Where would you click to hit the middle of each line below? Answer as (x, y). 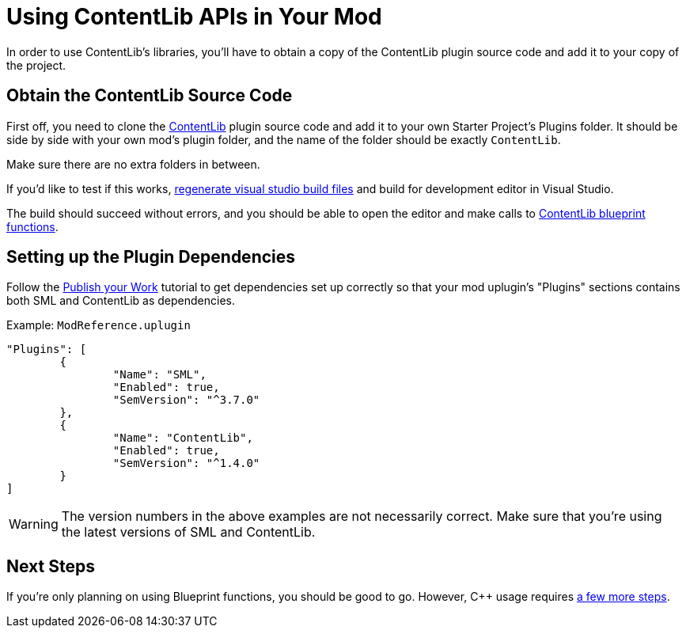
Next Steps (51, 566)
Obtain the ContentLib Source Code (150, 96)
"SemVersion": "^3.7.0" (186, 400)
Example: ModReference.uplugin (99, 325)
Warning (34, 524)
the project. (36, 65)
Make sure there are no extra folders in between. (133, 164)
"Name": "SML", (159, 375)
